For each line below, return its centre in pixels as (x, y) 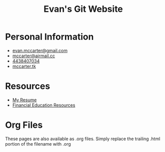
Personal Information (50, 37)
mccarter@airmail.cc (34, 56)
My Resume (25, 100)
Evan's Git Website (83, 9)
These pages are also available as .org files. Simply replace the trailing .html (83, 139)
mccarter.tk (24, 66)
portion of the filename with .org (38, 144)
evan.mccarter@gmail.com (40, 50)
